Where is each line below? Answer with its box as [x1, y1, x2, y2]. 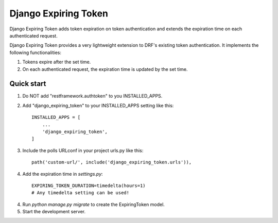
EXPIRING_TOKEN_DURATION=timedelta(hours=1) [31, 182, 146, 189]
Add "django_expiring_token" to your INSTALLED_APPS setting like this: [22, 102, 174, 108]
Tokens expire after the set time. [22, 59, 91, 65]
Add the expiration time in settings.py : [22, 171, 103, 177]
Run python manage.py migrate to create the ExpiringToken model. [22, 201, 165, 208]
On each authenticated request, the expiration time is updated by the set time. [22, 66, 188, 72]
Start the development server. [22, 209, 86, 215]
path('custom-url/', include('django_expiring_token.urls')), [31, 159, 192, 165]
